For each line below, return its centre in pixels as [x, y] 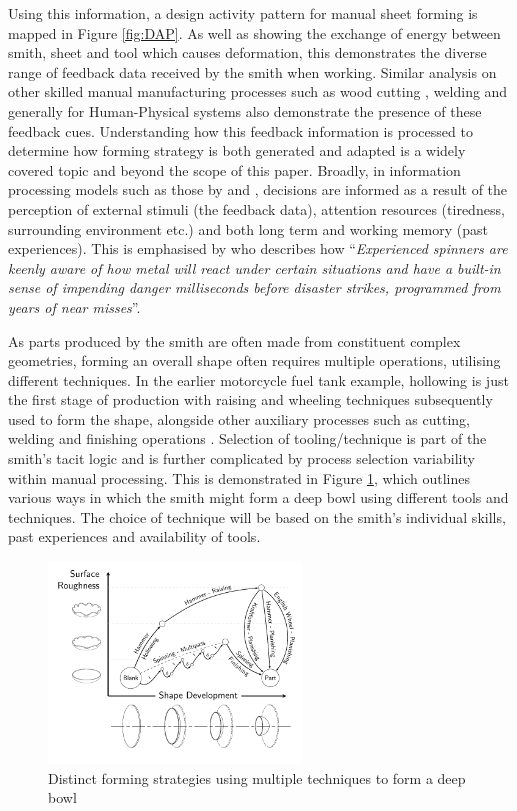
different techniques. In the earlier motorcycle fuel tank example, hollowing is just [258, 379]
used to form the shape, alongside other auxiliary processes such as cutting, [239, 418]
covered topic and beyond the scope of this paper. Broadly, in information [234, 169]
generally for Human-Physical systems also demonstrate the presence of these [245, 110]
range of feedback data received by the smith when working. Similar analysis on [252, 71]
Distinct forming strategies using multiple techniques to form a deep [257, 777]
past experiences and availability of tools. [134, 536]
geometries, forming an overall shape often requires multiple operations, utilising [254, 360]
